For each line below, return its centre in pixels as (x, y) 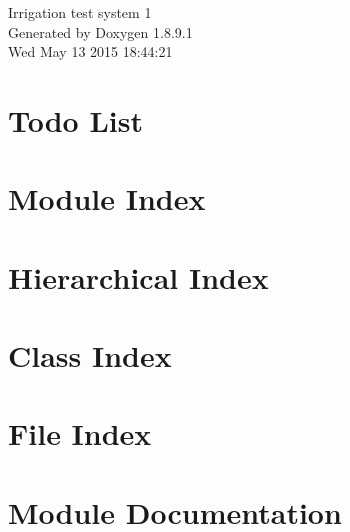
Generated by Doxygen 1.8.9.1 (100, 31)
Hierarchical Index (138, 276)
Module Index (107, 198)
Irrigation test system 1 (80, 12)
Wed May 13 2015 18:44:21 (90, 51)
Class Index (90, 355)
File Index (80, 433)
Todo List (75, 119)
